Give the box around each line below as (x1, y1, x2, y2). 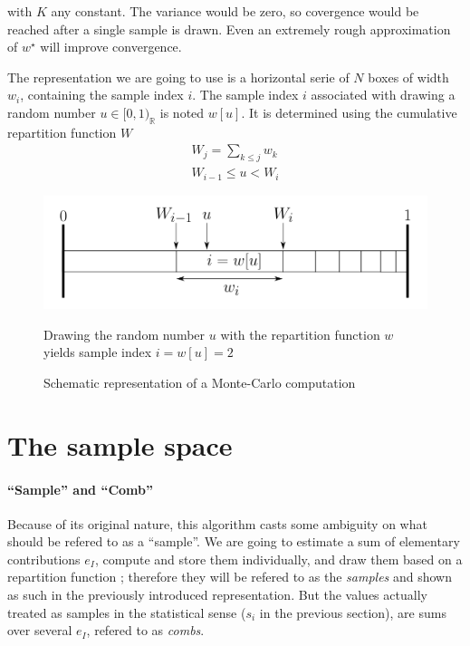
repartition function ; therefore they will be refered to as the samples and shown (7, 567, 453, 586)
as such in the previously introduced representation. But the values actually (7, 585, 427, 604)
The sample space (7, 426, 233, 463)
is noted (159, 102, 205, 121)
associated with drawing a (311, 85, 456, 104)
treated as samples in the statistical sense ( (7, 603, 246, 622)
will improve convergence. (40, 37, 182, 56)
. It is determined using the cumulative (241, 102, 457, 121)
